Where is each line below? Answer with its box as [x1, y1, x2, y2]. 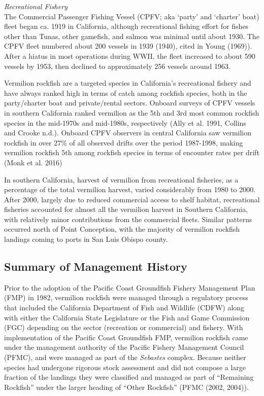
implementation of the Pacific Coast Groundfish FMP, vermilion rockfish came [4, 332, 248, 342]
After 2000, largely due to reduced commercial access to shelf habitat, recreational [4, 194, 260, 204]
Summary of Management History [4, 259, 187, 274]
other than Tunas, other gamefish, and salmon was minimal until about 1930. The [4, 30, 259, 41]
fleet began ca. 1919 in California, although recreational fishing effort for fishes [4, 21, 249, 31]
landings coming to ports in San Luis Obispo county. [4, 234, 168, 244]
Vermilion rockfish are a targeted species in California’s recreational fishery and [4, 78, 251, 88]
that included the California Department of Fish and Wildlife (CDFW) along [4, 302, 245, 313]
